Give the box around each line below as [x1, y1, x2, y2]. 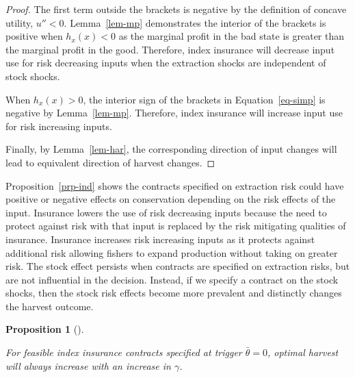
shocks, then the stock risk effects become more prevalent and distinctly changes [5, 286, 342, 300]
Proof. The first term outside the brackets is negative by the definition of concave [5, 2, 347, 16]
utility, [5, 15, 34, 29]
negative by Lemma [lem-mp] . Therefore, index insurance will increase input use [5, 105, 343, 120]
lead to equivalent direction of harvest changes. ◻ [5, 155, 215, 169]
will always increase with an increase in [5, 358, 171, 373]
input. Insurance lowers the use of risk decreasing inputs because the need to [5, 205, 327, 219]
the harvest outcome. [5, 299, 94, 313]
